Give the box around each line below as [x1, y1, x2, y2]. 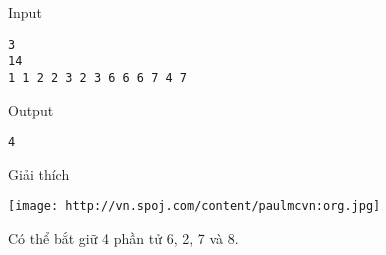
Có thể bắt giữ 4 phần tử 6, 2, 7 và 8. [8, 228, 239, 249]
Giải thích [8, 163, 70, 184]
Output [8, 99, 54, 120]
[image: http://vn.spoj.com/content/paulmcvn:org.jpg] [8, 199, 381, 214]
